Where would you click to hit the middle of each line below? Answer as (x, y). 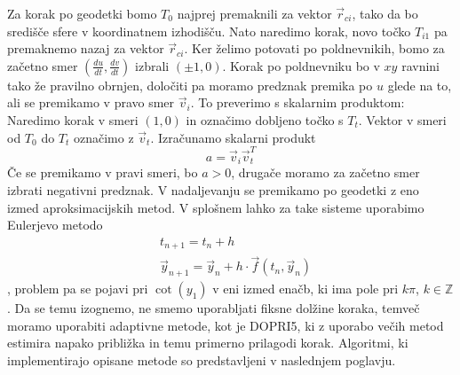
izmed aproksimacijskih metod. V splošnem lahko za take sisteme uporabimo (216, 207)
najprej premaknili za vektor (254, 13)
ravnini (420, 65)
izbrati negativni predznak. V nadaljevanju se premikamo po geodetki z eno (213, 189)
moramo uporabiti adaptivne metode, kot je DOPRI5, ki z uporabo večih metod (226, 325)
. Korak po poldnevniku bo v (301, 65)
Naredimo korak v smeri (73, 119)
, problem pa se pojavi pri (78, 289)
